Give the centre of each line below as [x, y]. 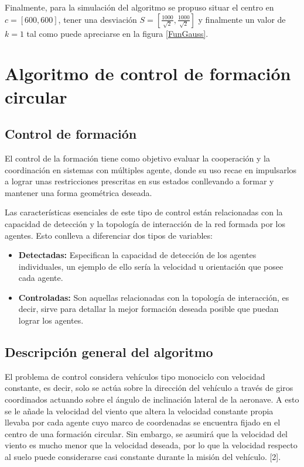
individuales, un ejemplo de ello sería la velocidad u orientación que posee [151, 266]
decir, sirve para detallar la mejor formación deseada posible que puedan [148, 309]
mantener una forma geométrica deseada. [78, 192]
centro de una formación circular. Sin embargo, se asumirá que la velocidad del [146, 433]
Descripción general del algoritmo [109, 352]
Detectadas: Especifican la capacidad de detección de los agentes [137, 255]
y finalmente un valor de [242, 19]
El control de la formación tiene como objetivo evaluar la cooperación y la [138, 158]
